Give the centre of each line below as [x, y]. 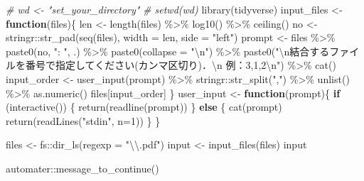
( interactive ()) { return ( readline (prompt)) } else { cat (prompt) [144, 107]
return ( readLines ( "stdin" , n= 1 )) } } [83, 120]
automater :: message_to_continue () [82, 168]
